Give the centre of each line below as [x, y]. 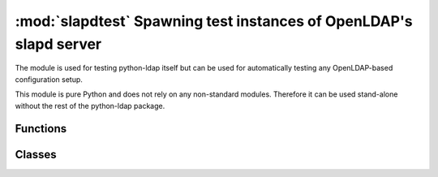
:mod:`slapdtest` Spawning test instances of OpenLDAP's [214, 21]
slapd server [58, 44]
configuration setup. [49, 79]
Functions [41, 129]
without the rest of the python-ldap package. [90, 106]
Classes [36, 155]
